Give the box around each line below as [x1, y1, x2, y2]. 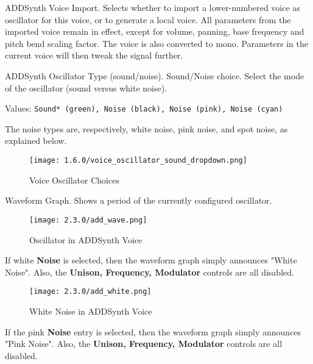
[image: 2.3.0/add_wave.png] [29, 215, 147, 224]
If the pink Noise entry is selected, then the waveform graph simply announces [5, 325, 301, 338]
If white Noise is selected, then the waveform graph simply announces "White [5, 254, 297, 266]
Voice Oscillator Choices [29, 173, 119, 186]
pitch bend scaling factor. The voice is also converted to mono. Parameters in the [5, 37, 309, 49]
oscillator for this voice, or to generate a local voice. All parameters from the [5, 13, 291, 26]
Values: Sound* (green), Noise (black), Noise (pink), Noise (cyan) [5, 102, 283, 115]
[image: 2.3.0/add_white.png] [29, 287, 152, 296]
